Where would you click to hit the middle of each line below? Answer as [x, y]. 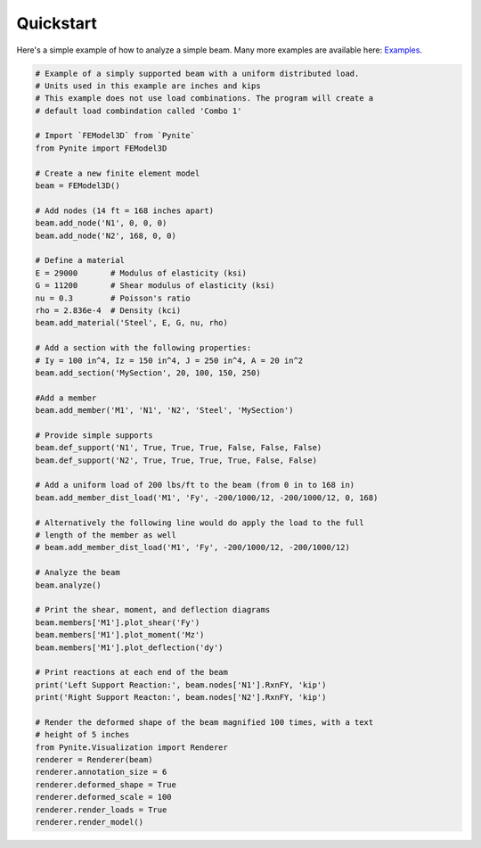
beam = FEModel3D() [77, 186]
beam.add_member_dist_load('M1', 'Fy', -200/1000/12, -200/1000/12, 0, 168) [207, 498]
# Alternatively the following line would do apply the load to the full [200, 523]
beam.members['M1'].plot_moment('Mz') [120, 635]
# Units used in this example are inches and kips [148, 86]
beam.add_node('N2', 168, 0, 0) [106, 235]
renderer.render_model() [90, 822]
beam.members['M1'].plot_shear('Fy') [118, 622]
